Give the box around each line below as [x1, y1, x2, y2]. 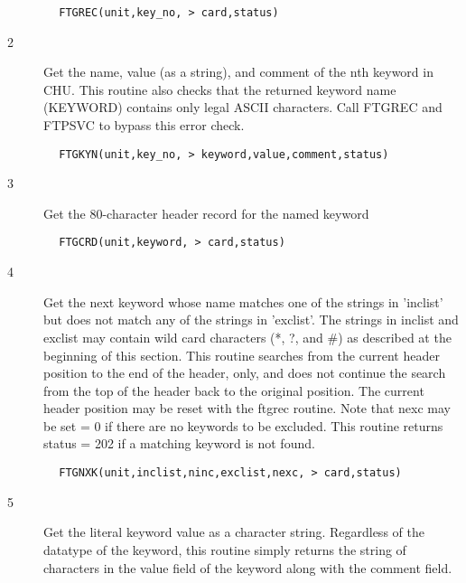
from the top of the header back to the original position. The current [43, 381, 424, 400]
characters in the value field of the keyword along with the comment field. [43, 558, 452, 577]
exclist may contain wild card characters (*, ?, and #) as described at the [43, 327, 452, 346]
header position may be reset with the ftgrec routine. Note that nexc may [43, 399, 452, 418]
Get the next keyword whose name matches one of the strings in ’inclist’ [43, 292, 443, 311]
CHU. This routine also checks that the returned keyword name [43, 80, 396, 99]
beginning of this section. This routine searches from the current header [43, 345, 440, 364]
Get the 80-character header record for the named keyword [43, 203, 369, 222]
